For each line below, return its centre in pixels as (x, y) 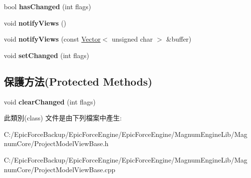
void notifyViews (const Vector (52, 39)
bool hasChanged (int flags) (48, 6)
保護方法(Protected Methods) (78, 81)
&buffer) (179, 39)
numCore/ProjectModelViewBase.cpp (60, 169)
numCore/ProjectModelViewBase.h (56, 143)
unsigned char (132, 39)
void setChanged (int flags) (47, 55)
